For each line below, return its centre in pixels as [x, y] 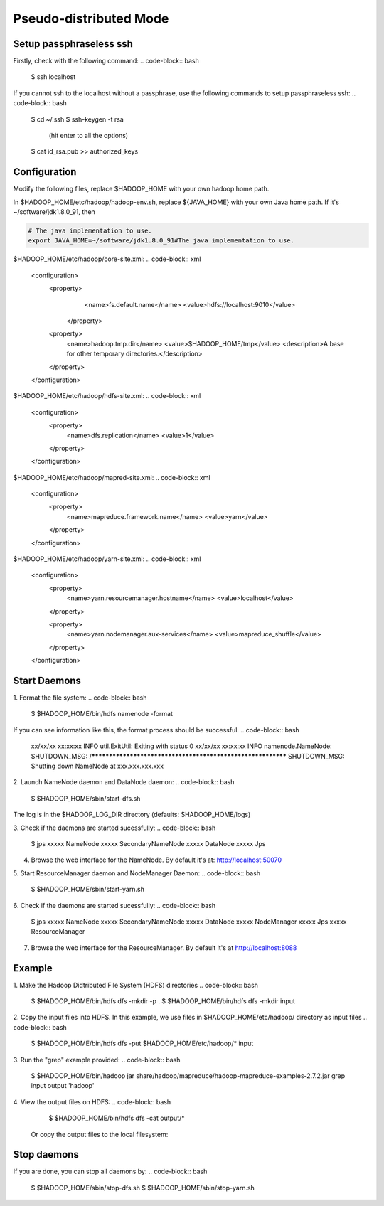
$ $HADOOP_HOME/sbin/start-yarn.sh [88, 890]
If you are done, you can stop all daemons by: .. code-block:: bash [110, 1172]
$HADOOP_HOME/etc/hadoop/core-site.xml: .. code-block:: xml [107, 259]
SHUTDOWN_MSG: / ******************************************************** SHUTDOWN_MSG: [188, 756]
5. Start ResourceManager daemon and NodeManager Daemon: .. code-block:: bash [137, 873]
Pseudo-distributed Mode [91, 18]
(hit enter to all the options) [88, 136]
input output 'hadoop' [63, 1086]
